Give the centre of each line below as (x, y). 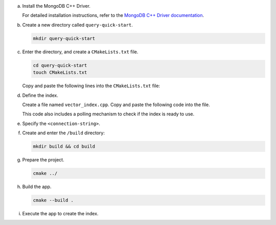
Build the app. (37, 187)
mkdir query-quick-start (64, 38)
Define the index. (40, 95)
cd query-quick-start (60, 65)
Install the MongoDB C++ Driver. (56, 6)
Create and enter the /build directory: (63, 133)
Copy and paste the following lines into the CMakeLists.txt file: (91, 86)
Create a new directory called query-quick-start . (77, 25)
